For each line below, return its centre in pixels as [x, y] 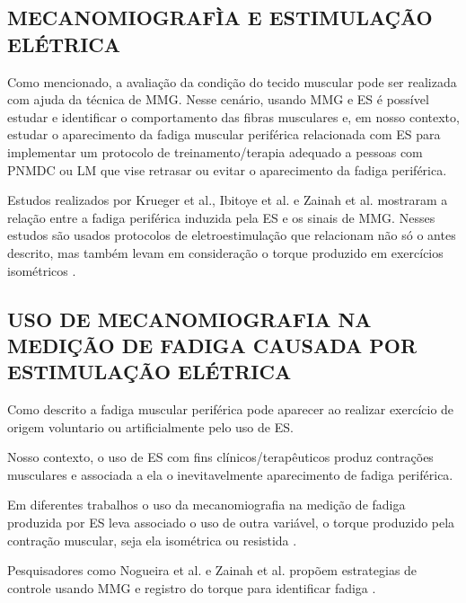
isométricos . [42, 270]
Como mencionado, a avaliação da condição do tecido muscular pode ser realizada [232, 81]
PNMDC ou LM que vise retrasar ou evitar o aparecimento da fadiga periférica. [227, 169]
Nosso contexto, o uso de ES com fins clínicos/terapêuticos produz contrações [220, 457]
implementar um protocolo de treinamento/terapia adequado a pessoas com [215, 151]
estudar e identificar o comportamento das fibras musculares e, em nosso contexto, [233, 116]
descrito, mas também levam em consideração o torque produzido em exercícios [225, 252]
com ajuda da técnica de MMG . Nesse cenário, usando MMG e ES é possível [218, 99]
